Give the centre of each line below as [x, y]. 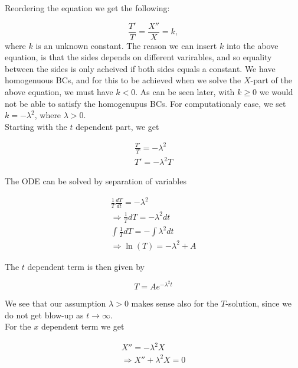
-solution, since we [259, 303]
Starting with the [36, 126]
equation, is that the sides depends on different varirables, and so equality [138, 57]
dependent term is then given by [86, 266]
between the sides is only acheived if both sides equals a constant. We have [140, 68]
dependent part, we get [117, 126]
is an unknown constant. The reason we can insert [126, 45]
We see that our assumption [55, 303]
